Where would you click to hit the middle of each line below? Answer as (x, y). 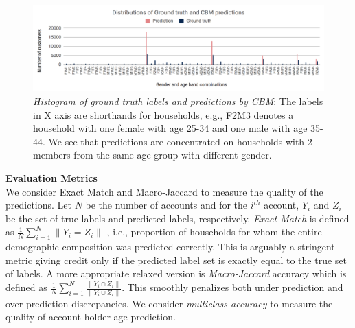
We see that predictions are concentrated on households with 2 (180, 141)
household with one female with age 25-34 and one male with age (170, 128)
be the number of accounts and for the (167, 205)
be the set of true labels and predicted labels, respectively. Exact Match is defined (177, 218)
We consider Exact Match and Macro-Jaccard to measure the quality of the (164, 191)
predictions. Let (38, 205)
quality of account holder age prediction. (91, 317)
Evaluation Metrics (51, 178)
